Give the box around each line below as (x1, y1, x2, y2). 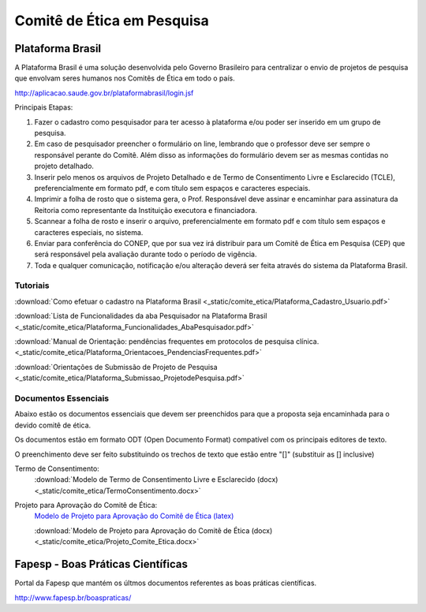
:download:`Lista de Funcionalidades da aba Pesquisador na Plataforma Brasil (14, 312, 267, 321)
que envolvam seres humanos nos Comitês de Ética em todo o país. (14, 73, 236, 83)
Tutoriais (14, 280, 50, 291)
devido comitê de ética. (14, 420, 92, 430)
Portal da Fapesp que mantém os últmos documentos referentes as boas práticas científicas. (14, 578, 317, 588)
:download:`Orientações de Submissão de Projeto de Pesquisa (14, 362, 218, 371)
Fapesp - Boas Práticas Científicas (14, 558, 189, 571)
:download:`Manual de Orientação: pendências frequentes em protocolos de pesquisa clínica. (14, 337, 319, 346)
